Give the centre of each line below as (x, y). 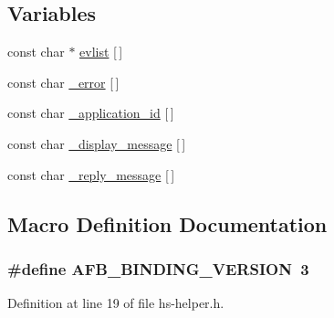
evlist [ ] (101, 52)
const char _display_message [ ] (97, 143)
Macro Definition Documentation (167, 223)
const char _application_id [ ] (91, 113)
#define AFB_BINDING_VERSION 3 (158, 268)
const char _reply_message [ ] (91, 174)
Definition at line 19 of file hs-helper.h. (116, 303)
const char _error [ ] (63, 82)
